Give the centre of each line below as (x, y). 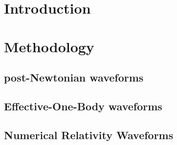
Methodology (49, 46)
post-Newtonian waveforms (74, 77)
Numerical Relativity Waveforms (89, 135)
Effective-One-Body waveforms (83, 106)
